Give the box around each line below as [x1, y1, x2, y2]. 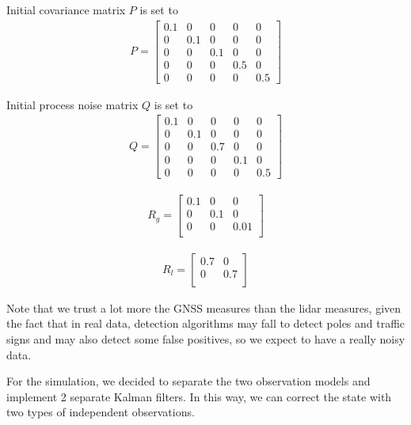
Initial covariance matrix [6, 2, 126, 17]
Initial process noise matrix [6, 96, 139, 112]
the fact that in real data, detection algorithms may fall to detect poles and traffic [6, 315, 405, 332]
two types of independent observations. [6, 404, 195, 420]
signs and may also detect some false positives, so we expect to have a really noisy [6, 330, 405, 347]
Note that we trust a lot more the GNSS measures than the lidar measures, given [6, 299, 401, 316]
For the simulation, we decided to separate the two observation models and [6, 373, 371, 389]
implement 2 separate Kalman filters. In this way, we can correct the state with [6, 388, 392, 404]
